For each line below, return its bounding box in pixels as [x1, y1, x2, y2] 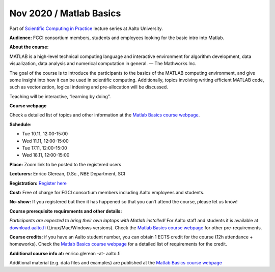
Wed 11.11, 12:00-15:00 [22, 138, 69, 144]
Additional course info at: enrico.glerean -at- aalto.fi [9, 250, 121, 256]
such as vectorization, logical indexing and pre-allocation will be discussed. [9, 84, 168, 90]
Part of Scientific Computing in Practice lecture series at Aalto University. [9, 25, 163, 32]
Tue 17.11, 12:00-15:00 [22, 145, 67, 151]
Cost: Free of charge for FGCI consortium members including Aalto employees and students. [9, 189, 205, 195]
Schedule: [9, 121, 32, 127]
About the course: [9, 44, 49, 50]
